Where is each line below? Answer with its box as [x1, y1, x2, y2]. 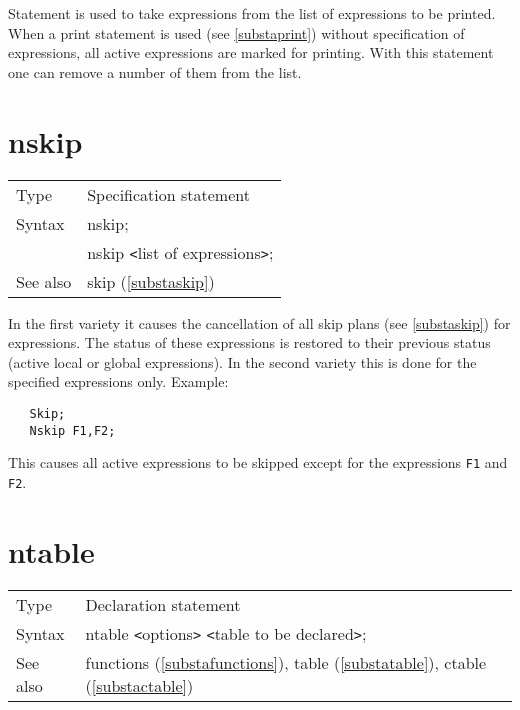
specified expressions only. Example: [8, 371, 229, 392]
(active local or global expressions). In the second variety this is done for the [8, 351, 477, 372]
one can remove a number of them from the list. [8, 61, 302, 82]
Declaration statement [85, 592, 241, 616]
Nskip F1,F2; [29, 423, 116, 438]
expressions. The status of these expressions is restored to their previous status [8, 332, 491, 353]
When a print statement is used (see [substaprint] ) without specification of [8, 22, 465, 43]
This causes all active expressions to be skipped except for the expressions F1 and [8, 452, 508, 473]
